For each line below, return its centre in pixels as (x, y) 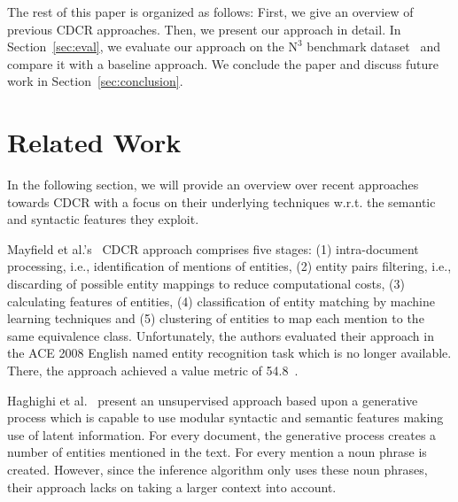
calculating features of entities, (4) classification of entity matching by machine (221, 301)
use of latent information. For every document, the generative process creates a (222, 434)
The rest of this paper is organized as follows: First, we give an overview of (210, 12)
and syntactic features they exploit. (103, 219)
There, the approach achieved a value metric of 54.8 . (153, 371)
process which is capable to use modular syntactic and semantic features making (225, 417)
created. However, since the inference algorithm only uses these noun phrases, (217, 469)
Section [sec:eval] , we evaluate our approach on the (146, 46)
